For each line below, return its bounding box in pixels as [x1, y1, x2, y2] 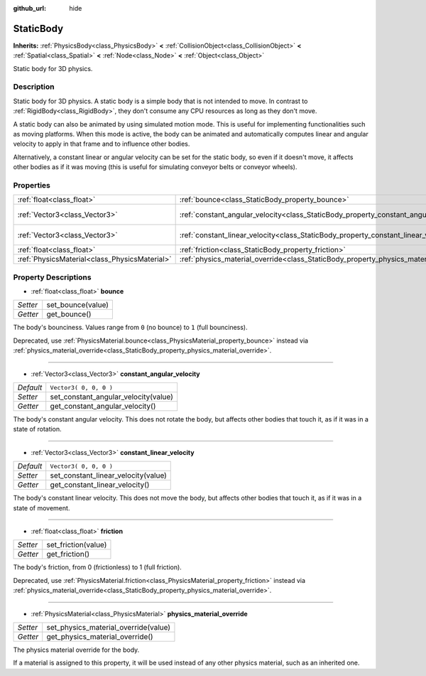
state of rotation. [13, 425, 62, 434]
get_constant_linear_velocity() [50, 480, 150, 490]
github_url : [13, 4, 46, 12]
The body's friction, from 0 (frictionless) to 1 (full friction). [13, 563, 182, 572]
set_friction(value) [46, 540, 107, 550]
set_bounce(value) [46, 300, 109, 310]
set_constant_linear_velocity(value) [50, 471, 167, 481]
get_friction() [46, 549, 90, 559]
